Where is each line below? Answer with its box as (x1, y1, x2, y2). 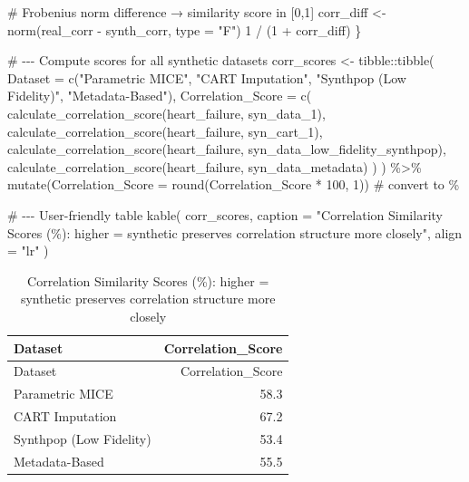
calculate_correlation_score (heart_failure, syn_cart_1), (7, 121, 323, 140)
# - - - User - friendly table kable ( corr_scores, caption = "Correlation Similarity (7, 205, 443, 224)
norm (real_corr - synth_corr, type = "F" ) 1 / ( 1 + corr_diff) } (7, 20, 362, 39)
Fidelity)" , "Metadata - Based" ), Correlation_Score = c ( (7, 86, 312, 105)
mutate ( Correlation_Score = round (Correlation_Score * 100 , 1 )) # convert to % (7, 175, 460, 194)
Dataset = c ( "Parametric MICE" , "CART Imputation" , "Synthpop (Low (7, 68, 406, 87)
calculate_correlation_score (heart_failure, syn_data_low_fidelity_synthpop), (7, 140, 446, 159)
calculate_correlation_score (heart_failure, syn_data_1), (7, 103, 326, 122)
